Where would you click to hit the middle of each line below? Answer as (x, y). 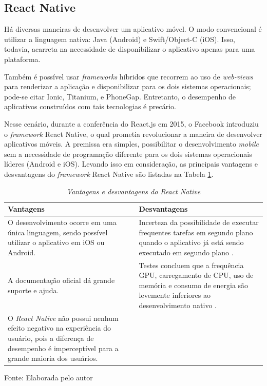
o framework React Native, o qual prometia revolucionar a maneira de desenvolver (133, 134)
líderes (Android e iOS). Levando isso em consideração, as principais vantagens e (131, 164)
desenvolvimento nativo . (178, 305)
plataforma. (22, 59)
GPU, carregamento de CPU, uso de (196, 275)
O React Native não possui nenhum (63, 318)
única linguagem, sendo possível (58, 232)
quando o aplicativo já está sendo (191, 242)
